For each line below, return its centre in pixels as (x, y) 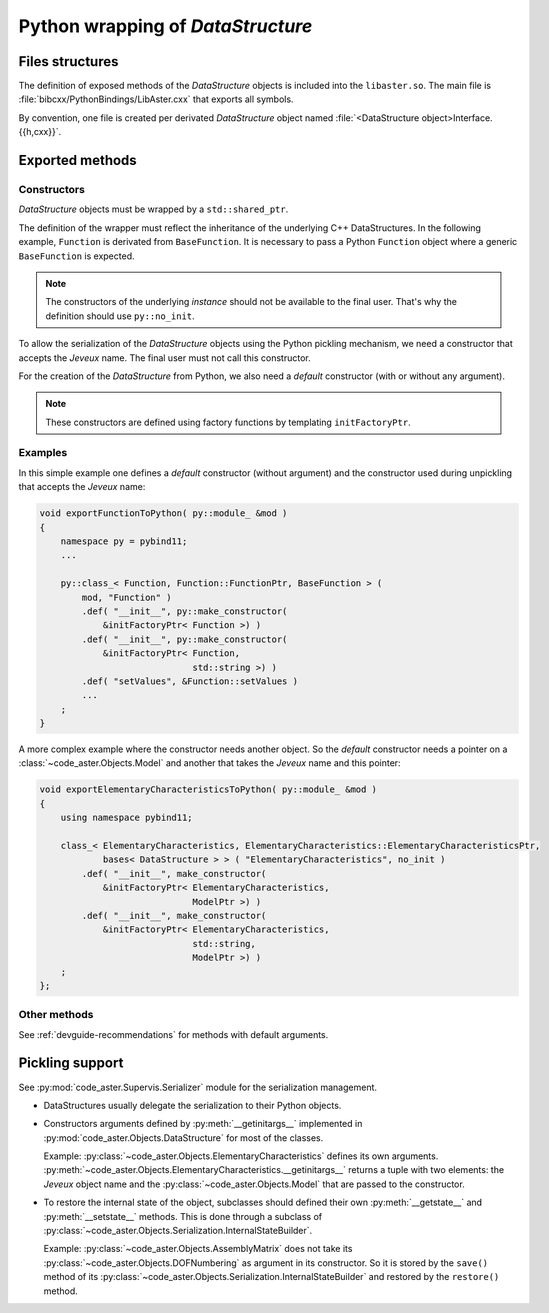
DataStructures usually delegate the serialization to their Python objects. (192, 1105)
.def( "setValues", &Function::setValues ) (190, 681)
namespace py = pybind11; (124, 541)
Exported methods (77, 160)
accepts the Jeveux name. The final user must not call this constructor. (165, 357)
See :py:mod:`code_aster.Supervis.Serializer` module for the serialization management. (198, 1087)
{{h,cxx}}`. (40, 132)
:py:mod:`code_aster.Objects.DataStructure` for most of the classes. (183, 1137)
